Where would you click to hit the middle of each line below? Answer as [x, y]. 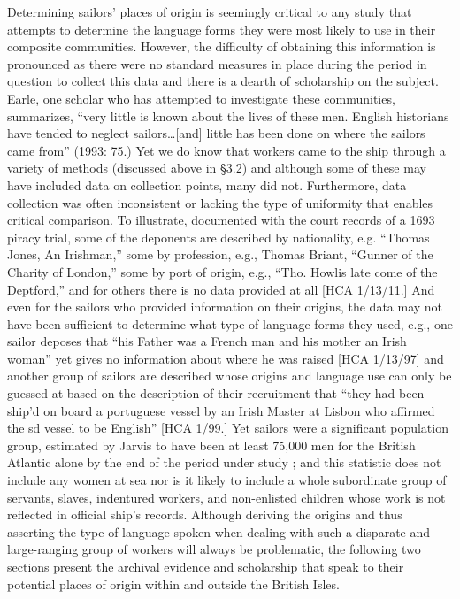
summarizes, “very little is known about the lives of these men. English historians [228, 115]
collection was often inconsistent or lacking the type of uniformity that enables [220, 202]
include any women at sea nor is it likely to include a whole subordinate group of [227, 480]
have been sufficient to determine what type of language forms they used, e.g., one [230, 323]
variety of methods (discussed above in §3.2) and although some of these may [217, 168]
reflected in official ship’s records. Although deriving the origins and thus [205, 515]
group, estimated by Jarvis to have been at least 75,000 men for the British [211, 445]
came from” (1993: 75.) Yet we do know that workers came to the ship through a [226, 150]
